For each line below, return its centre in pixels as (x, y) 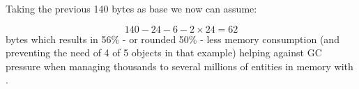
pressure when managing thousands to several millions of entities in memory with (179, 66)
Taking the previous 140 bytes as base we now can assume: (131, 8)
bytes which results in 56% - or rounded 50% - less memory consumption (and (173, 39)
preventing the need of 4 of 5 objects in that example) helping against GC (164, 52)
